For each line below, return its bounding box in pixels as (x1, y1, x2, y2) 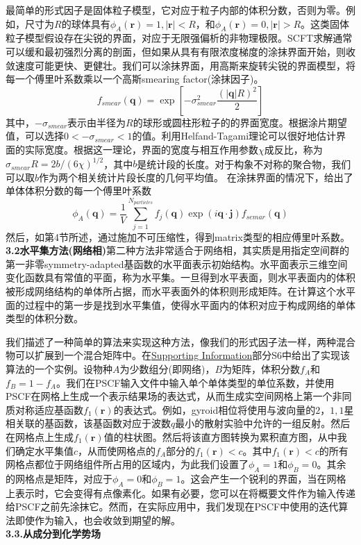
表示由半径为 (67, 115, 126, 129)
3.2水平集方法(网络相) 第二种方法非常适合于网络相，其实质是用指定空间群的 (6, 243, 350, 258)
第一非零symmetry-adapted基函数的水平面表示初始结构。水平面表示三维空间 (6, 256, 348, 271)
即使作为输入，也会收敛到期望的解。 (15, 512, 180, 527)
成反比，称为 (264, 142, 323, 156)
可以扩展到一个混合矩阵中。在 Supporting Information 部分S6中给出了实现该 (15, 348, 350, 362)
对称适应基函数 (15, 402, 83, 417)
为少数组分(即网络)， (119, 361, 215, 376)
